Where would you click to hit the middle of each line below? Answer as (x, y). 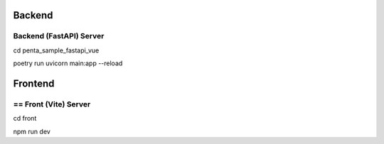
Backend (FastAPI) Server (59, 36)
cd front (25, 118)
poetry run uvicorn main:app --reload (68, 63)
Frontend (34, 83)
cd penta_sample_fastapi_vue (56, 50)
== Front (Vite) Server (52, 104)
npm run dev (32, 131)
